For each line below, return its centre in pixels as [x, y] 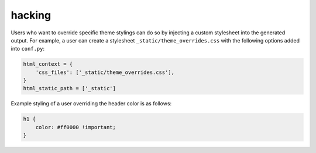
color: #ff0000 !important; [76, 127]
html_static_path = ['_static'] [70, 88]
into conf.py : [28, 49]
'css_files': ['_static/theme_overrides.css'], [105, 72]
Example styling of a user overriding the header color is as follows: [91, 104]
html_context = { [48, 64]
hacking [31, 15]
